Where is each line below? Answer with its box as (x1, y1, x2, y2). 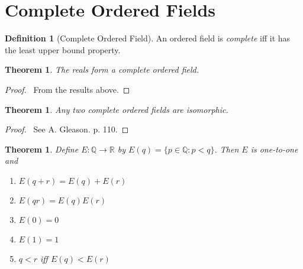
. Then (214, 142, 239, 155)
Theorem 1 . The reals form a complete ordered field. (5, 63, 199, 76)
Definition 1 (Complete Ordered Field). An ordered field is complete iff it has (5, 32, 291, 44)
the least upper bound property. (5, 43, 121, 56)
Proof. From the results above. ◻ (5, 83, 130, 95)
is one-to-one (250, 142, 298, 155)
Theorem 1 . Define (5, 142, 79, 155)
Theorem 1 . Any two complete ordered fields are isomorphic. (5, 103, 228, 115)
